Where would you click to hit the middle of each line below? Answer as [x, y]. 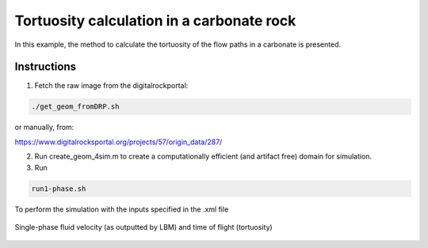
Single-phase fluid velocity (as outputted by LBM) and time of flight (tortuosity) [143, 227]
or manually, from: [44, 128]
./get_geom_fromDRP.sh [75, 107]
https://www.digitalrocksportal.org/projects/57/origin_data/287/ [118, 142]
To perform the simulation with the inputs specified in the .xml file [122, 209]
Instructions [46, 67]
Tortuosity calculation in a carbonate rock [155, 21]
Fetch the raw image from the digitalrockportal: [111, 86]
